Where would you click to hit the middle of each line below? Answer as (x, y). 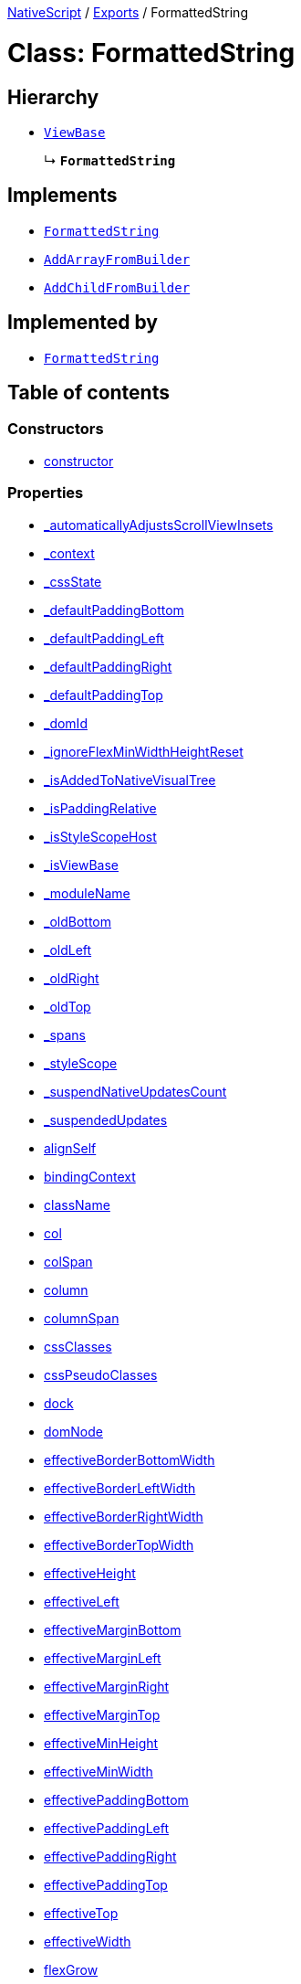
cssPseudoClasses (101, 1374)
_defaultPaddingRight (108, 666)
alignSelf (70, 1148)
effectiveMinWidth (99, 1771)
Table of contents (88, 393)
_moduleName (87, 893)
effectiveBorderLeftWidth (120, 1488)
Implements (62, 196)
